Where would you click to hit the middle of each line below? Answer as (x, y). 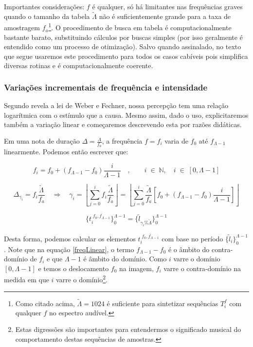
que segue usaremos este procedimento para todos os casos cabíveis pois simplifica (126, 56)
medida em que (27, 280)
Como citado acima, (45, 303)
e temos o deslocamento (73, 268)
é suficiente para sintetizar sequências (163, 303)
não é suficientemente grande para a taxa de (165, 16)
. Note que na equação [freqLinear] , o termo (69, 249)
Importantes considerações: (44, 6)
